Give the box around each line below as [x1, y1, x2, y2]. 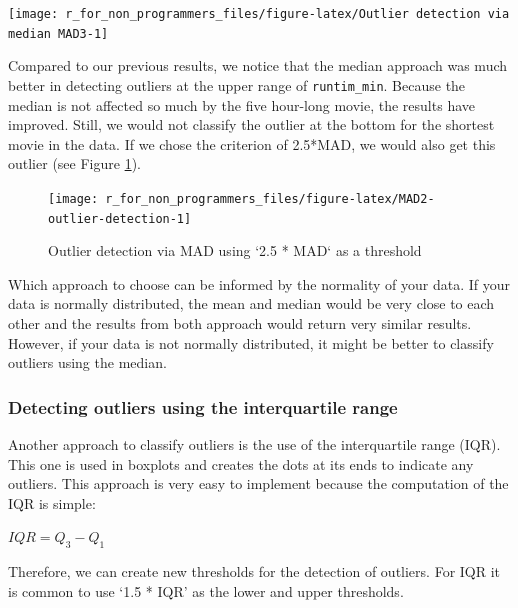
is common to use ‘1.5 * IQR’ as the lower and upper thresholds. [8, 580, 404, 601]
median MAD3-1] [8, 26, 109, 41]
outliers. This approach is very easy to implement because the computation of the [8, 473, 509, 494]
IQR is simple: [8, 492, 96, 513]
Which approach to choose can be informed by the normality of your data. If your [8, 273, 510, 294]
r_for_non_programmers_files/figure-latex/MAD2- [105, 191, 435, 206]
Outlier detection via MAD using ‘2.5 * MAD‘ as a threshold [48, 240, 422, 261]
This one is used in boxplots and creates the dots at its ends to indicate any [8, 453, 474, 474]
